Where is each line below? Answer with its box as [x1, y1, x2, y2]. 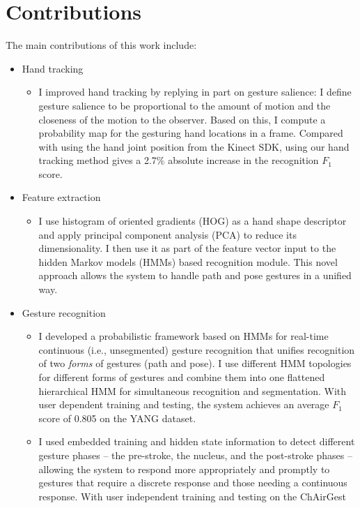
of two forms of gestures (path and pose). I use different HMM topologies [38, 356, 352, 371]
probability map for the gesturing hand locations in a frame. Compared [38, 126, 343, 140]
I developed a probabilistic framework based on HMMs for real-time [38, 329, 329, 343]
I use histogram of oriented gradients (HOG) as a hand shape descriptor [38, 214, 347, 228]
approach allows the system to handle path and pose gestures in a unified [38, 268, 352, 283]
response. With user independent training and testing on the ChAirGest [38, 488, 346, 503]
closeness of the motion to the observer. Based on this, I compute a [38, 112, 326, 126]
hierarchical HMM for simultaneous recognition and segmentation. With [38, 383, 347, 398]
